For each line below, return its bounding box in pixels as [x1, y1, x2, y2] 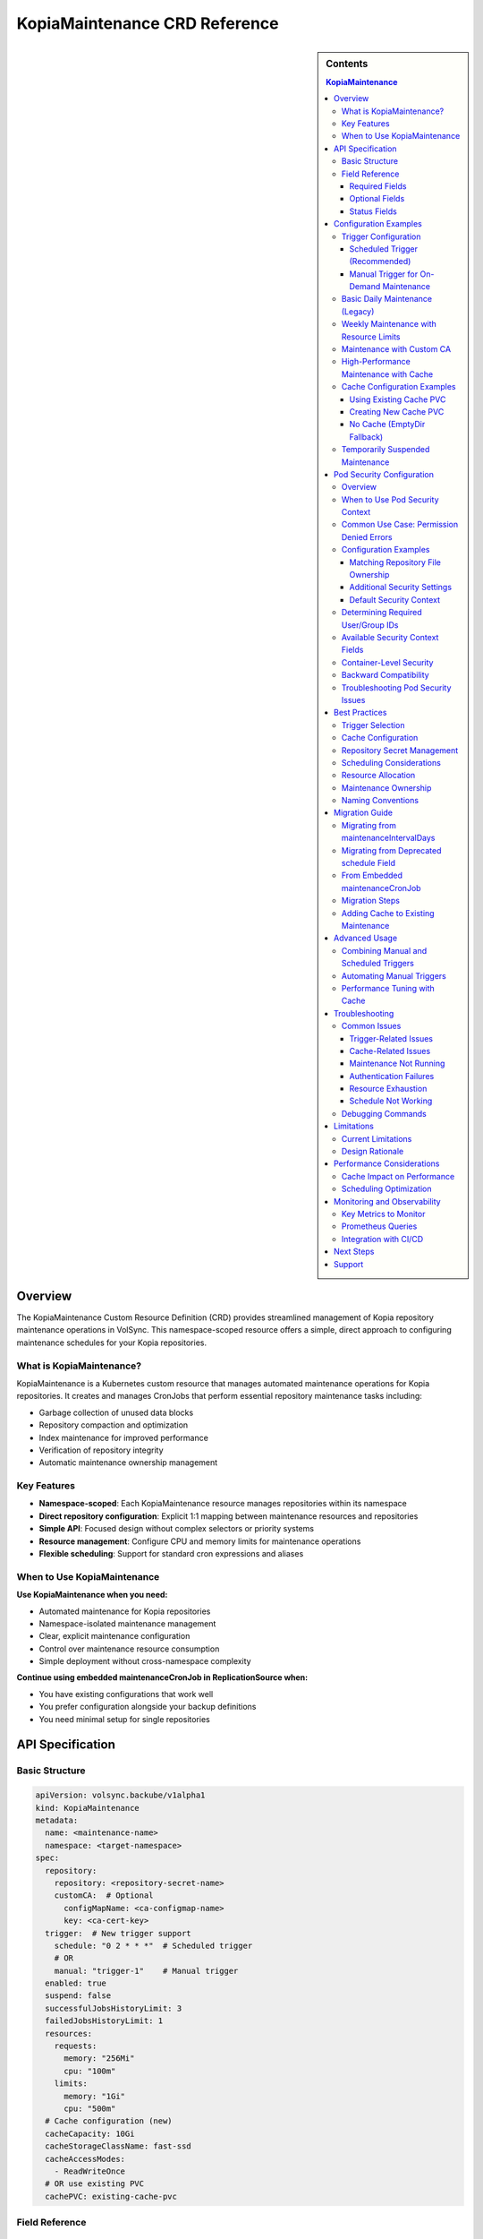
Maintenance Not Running [349, 1058, 445, 1069]
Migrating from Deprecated [341, 845, 442, 855]
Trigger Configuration [341, 231, 421, 242]
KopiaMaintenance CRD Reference [16, 13, 279, 33]
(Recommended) [349, 256, 411, 267]
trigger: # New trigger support [45, 1928, 191, 1938]
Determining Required [341, 607, 422, 618]
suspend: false [45, 1991, 112, 2001]
